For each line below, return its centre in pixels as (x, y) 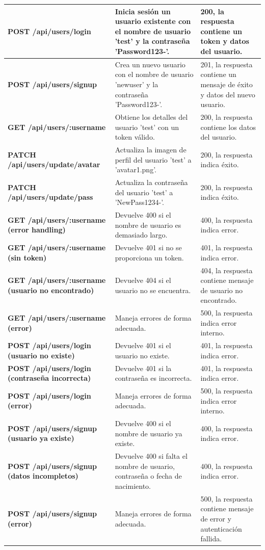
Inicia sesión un (143, 11)
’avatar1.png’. (136, 169)
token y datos (225, 41)
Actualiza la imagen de (151, 149)
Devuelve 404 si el (143, 280)
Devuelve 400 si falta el (151, 456)
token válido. (135, 137)
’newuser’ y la (137, 84)
